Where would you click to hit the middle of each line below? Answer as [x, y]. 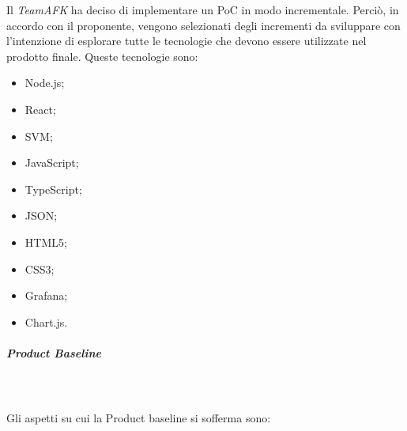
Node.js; [45, 83]
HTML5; [46, 242]
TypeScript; [53, 189]
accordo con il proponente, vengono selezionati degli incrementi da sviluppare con [203, 25]
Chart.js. [46, 321]
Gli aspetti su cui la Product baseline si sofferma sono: [139, 418]
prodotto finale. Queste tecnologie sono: [102, 56]
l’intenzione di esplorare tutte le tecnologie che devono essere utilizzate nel [187, 41]
